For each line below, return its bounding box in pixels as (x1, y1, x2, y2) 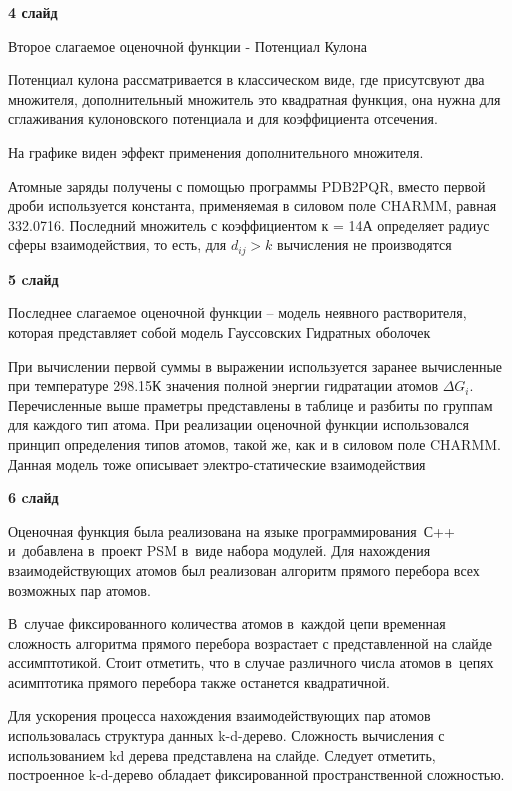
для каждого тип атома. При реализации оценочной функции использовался (8, 414, 469, 435)
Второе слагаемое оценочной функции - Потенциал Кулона (8, 35, 367, 56)
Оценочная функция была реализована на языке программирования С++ (8, 520, 455, 541)
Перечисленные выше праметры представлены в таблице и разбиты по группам (8, 394, 493, 415)
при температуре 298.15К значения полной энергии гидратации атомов (8, 375, 438, 396)
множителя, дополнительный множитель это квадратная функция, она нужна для (8, 88, 501, 109)
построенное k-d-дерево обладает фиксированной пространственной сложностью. (8, 764, 505, 785)
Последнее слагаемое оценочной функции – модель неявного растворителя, (8, 302, 467, 323)
